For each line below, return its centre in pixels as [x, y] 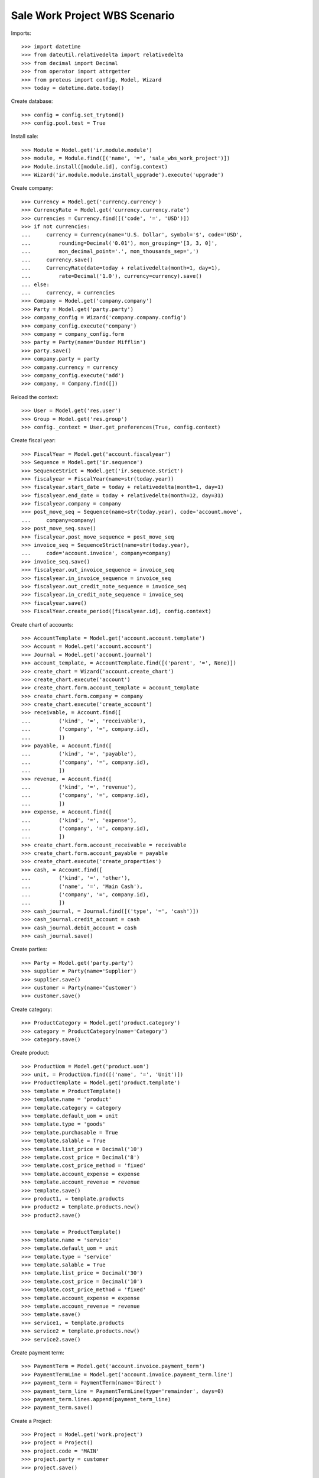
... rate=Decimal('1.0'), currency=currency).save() [112, 276]
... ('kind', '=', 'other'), [76, 878]
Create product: [30, 1053]
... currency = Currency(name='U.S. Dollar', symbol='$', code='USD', [132, 235]
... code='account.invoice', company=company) [96, 553]
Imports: [21, 33]
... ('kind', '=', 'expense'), [79, 820]
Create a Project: [32, 1421]
